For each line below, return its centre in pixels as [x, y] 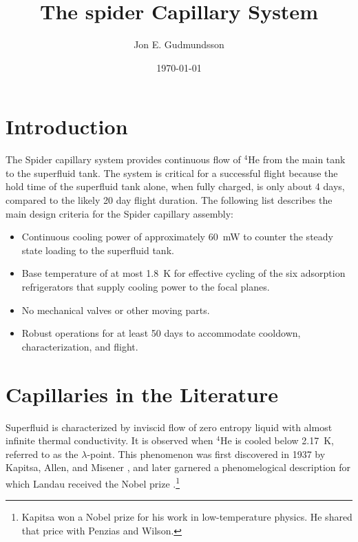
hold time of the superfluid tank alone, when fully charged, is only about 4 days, [175, 186]
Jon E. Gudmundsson [179, 44]
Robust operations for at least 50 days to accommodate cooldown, [161, 333]
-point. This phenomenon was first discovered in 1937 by [206, 454]
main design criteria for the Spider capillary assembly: [120, 213]
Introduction [67, 126]
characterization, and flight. [80, 346]
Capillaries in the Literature [142, 394]
